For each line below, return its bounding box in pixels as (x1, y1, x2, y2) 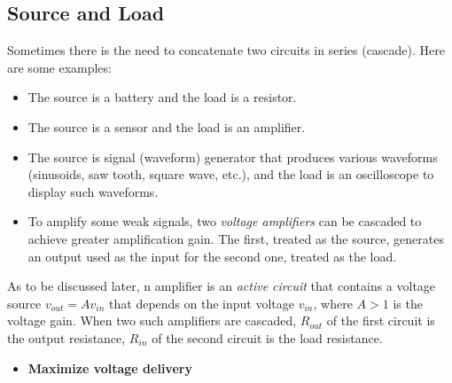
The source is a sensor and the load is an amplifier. (27, 117, 306, 136)
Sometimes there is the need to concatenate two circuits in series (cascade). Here (7, 41, 446, 59)
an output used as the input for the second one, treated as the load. (27, 246, 397, 265)
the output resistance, (7, 328, 126, 347)
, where (313, 293, 353, 312)
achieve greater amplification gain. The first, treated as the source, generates (27, 229, 444, 247)
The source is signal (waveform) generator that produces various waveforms (27, 147, 438, 166)
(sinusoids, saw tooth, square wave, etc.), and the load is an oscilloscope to (27, 165, 434, 184)
